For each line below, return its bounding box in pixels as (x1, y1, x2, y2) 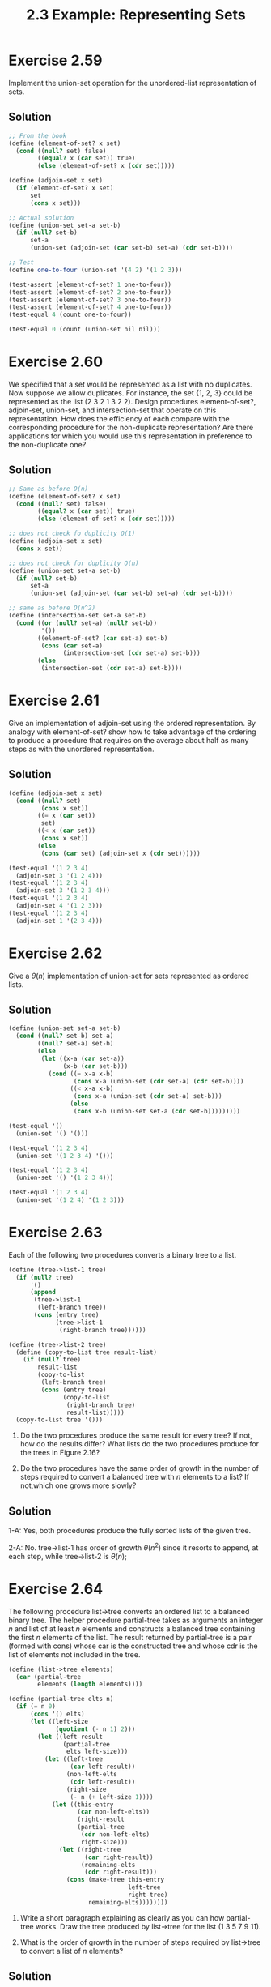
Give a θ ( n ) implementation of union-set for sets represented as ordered (8, 971, 249, 981)
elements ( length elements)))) (37, 1680, 143, 1689)
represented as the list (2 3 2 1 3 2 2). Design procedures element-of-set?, (8, 396, 256, 406)
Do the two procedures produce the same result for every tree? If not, (19, 1430, 253, 1440)
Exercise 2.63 (8, 1224, 103, 1241)
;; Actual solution (8, 213, 74, 222)
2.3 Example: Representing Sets (26, 6, 246, 24)
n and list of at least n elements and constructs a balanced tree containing (8, 1623, 256, 1634)
